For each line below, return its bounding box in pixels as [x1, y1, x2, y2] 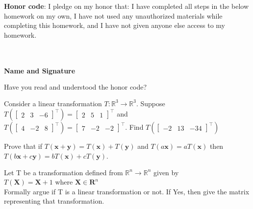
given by [153, 167, 179, 177]
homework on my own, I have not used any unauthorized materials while [4, 10, 223, 21]
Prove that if [4, 141, 43, 151]
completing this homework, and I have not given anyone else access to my [4, 20, 225, 30]
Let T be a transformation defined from [4, 167, 123, 177]
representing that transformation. [4, 196, 104, 206]
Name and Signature [4, 65, 76, 75]
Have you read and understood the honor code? [4, 82, 147, 92]
